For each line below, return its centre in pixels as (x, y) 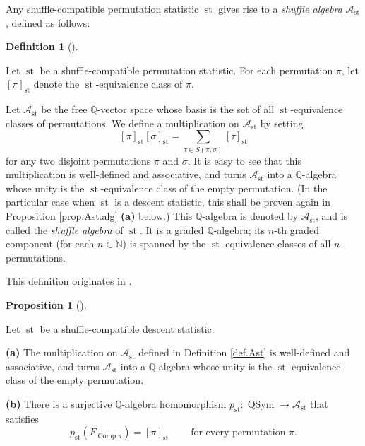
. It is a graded (172, 229)
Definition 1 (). (42, 46)
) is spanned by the (164, 243)
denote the (56, 84)
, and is (331, 216)
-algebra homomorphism (174, 404)
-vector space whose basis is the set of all (186, 109)
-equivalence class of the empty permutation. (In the (214, 188)
